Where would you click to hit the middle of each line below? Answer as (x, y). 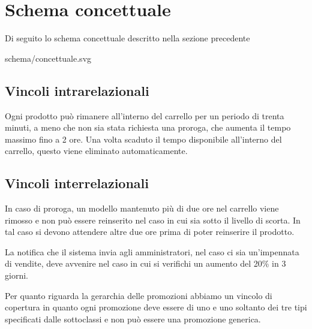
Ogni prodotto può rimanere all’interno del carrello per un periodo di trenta (145, 115)
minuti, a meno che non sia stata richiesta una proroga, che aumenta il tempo (148, 127)
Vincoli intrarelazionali (77, 90)
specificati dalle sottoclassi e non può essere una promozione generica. (133, 319)
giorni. (16, 275)
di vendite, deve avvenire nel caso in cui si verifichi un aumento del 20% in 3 (145, 263)
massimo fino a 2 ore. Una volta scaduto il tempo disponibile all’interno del (143, 139)
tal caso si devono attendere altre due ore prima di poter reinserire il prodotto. (150, 232)
